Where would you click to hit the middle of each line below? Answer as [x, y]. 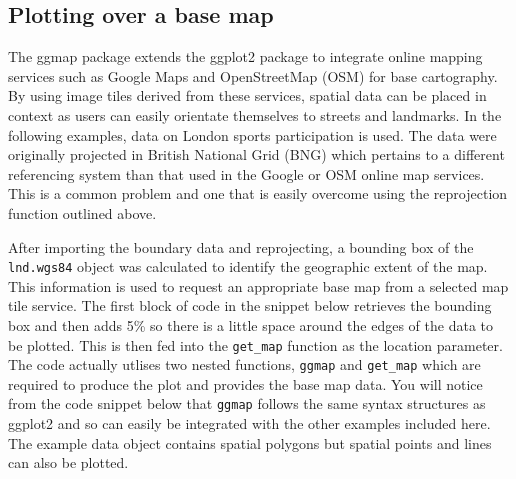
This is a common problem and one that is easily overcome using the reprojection [258, 193]
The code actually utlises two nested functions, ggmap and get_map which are [244, 364]
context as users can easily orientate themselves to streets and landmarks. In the [255, 114]
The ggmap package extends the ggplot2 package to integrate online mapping [245, 56]
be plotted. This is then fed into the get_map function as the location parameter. [255, 344]
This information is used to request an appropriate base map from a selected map [258, 285]
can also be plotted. [68, 462]
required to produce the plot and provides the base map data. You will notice [245, 383]
